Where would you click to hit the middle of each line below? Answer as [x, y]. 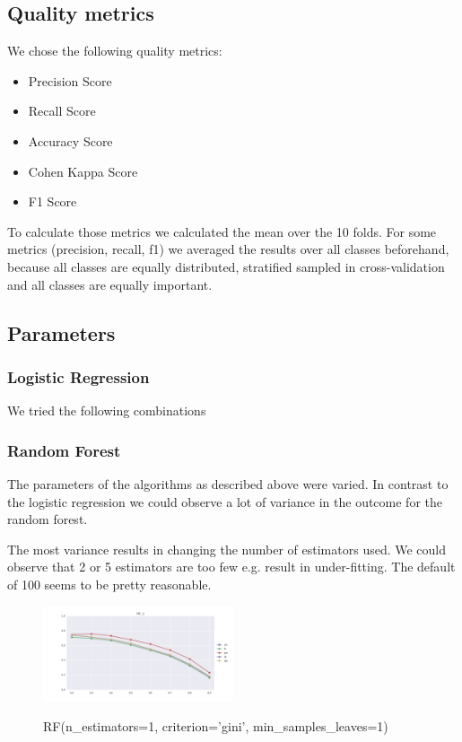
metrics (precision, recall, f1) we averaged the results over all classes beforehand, [228, 249]
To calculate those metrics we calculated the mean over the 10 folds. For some [222, 231]
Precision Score [70, 80]
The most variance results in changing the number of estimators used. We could [227, 549]
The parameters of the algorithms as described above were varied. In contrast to [228, 483]
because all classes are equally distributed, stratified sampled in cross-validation [226, 266]
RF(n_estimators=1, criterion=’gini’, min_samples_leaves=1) [216, 726]
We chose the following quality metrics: [115, 51]
